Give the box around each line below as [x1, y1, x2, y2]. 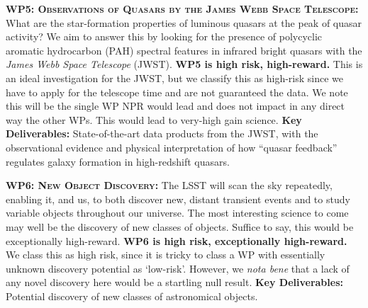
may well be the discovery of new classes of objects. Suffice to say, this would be [6, 219, 354, 234]
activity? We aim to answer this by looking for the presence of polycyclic [6, 29, 322, 44]
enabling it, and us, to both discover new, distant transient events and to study [6, 191, 350, 206]
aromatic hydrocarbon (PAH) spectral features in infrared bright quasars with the [6, 42, 362, 57]
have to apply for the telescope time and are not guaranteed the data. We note [6, 84, 348, 99]
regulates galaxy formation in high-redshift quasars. [6, 154, 230, 169]
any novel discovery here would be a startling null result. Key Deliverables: [6, 275, 343, 290]
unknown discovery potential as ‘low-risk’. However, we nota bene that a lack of [6, 261, 350, 275]
